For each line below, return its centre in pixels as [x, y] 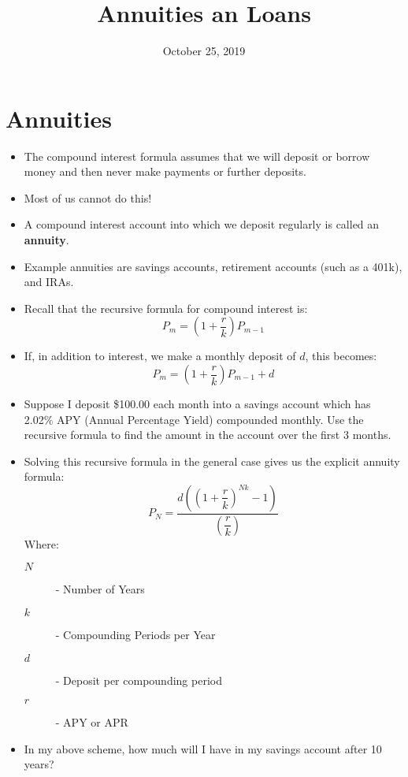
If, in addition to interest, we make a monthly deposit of [160, 356]
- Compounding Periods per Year [135, 635]
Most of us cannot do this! [88, 197]
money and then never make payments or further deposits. [165, 171]
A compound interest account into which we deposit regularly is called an [202, 224]
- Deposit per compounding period [139, 680]
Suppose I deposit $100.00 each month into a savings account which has [197, 403]
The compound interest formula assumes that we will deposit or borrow [197, 156]
